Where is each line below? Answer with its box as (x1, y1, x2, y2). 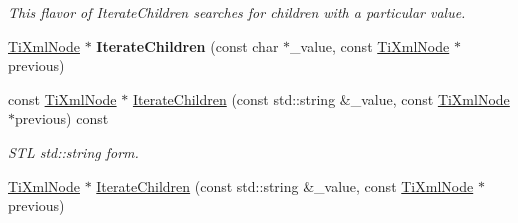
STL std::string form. (8, 141, 139, 162)
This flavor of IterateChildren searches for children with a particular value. (8, 2, 466, 22)
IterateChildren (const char (96, 35, 279, 56)
